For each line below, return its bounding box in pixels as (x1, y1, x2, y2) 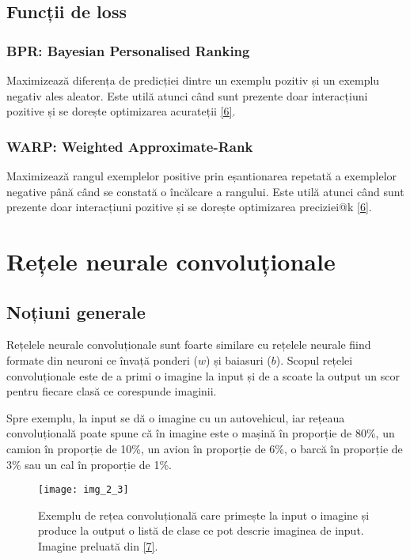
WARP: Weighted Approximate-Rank (6, 136, 253, 156)
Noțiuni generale (6, 299, 146, 324)
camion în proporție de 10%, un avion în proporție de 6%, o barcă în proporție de (6, 440, 403, 456)
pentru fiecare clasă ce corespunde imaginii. (6, 383, 217, 399)
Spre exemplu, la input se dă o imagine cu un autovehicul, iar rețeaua (6, 409, 345, 426)
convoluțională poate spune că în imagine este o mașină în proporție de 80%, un (6, 425, 395, 441)
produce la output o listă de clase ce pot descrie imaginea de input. (38, 522, 364, 539)
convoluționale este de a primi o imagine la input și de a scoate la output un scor (6, 367, 400, 384)
